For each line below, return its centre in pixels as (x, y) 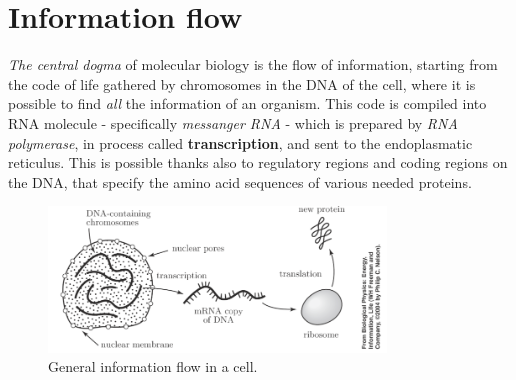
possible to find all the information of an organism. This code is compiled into (247, 103)
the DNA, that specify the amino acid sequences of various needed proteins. (240, 181)
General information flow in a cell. (153, 366)
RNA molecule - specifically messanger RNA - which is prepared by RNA (233, 122)
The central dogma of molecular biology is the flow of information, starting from (253, 64)
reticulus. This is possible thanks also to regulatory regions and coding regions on (258, 162)
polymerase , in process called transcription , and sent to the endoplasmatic (240, 142)
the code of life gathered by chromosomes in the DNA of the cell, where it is (242, 83)
